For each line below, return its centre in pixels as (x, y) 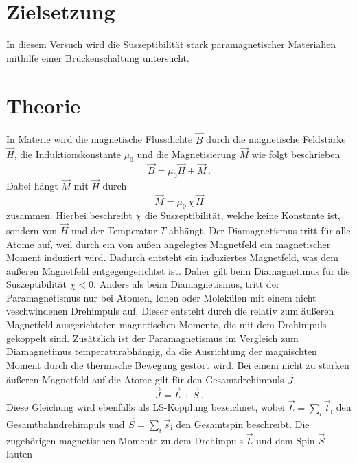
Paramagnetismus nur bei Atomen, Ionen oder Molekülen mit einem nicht (161, 297)
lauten (20, 454)
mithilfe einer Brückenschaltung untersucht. (98, 57)
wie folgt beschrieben (296, 154)
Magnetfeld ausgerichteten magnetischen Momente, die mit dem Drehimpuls (166, 325)
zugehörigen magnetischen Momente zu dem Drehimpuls (125, 440)
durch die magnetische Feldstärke (276, 139)
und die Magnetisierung (186, 154)
